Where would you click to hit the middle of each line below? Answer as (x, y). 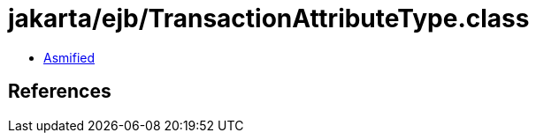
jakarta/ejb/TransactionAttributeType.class (269, 18)
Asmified (69, 57)
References (60, 92)
